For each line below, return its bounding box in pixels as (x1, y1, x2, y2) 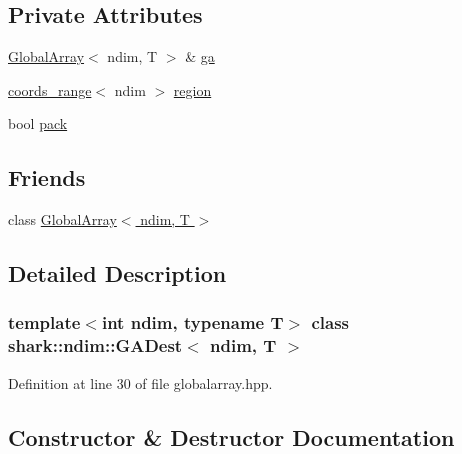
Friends (8, 162, 86, 193)
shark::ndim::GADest (8, 333, 183, 358)
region (173, 79, 212, 100)
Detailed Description (8, 258, 227, 289)
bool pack (8, 113, 68, 134)
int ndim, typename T (101, 310, 284, 335)
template (8, 310, 81, 335)
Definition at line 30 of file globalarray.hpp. (8, 372, 273, 393)
